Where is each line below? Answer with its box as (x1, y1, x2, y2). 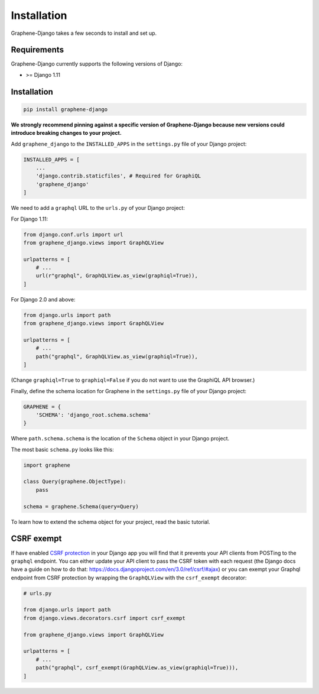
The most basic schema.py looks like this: (11, 446, 115, 453)
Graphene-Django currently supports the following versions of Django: (11, 60, 183, 67)
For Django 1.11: (11, 215, 48, 222)
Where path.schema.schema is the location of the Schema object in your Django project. (11, 435, 230, 442)
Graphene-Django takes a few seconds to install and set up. (11, 30, 157, 37)
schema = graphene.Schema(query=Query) (23, 503, 139, 510)
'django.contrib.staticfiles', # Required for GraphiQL (35, 173, 201, 180)
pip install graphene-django (23, 106, 108, 112)
